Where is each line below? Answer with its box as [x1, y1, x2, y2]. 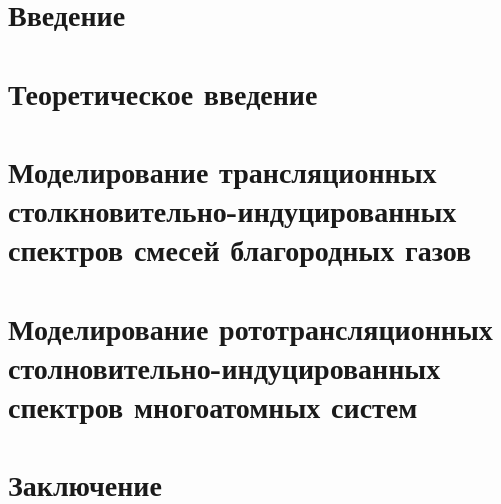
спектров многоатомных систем [8, 386, 418, 427]
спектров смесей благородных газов [8, 229, 472, 270]
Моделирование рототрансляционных [8, 307, 493, 348]
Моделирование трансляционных [8, 150, 437, 191]
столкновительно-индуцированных [8, 190, 457, 231]
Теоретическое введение [8, 72, 318, 113]
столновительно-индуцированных [8, 346, 441, 387]
